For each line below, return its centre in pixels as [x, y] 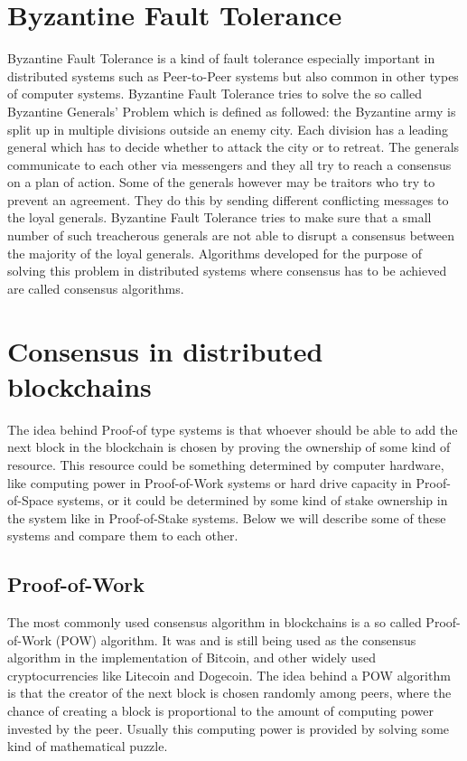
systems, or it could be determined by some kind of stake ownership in [252, 500]
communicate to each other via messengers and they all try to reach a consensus [229, 164]
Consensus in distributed [165, 350]
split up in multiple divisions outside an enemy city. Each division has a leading [228, 129]
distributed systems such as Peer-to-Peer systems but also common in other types [233, 75]
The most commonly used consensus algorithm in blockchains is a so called [215, 622]
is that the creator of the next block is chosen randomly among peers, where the [229, 693]
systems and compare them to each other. [123, 536]
